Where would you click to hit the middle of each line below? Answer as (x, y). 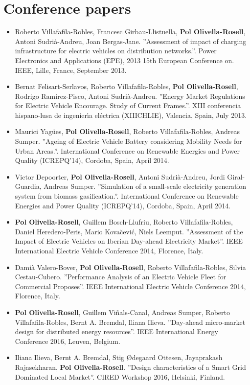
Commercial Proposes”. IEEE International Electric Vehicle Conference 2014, (130, 286)
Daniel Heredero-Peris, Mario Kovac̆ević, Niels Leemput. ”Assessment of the (129, 231)
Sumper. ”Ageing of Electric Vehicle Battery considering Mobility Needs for (128, 141)
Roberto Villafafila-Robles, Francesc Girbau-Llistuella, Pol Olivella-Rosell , (130, 32)
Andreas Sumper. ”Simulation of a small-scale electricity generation (145, 186)
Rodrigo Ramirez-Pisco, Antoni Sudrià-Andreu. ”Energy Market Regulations (130, 96)
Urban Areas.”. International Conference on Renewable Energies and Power (127, 150)
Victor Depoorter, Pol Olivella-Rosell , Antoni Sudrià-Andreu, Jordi (120, 176)
